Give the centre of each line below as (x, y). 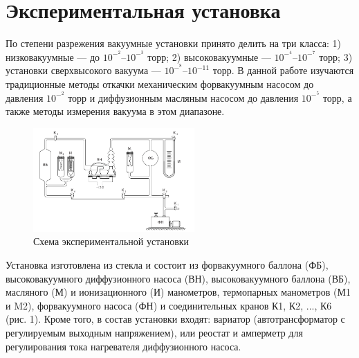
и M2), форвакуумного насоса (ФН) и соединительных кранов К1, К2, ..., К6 (169, 305)
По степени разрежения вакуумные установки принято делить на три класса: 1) (174, 43)
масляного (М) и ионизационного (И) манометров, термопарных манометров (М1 (178, 292)
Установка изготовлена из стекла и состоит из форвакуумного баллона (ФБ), (167, 265)
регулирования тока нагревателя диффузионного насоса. (123, 346)
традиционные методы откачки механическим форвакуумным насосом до (160, 84)
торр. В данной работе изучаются (283, 70)
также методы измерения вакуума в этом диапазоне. (115, 111)
